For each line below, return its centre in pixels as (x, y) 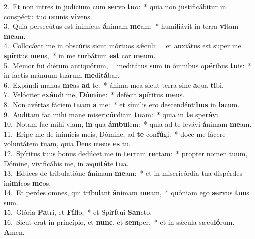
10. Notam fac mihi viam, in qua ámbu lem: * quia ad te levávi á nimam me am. (128, 124)
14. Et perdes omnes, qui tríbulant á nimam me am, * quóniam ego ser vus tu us (127, 193)
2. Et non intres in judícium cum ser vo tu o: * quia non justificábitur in (115, 6)
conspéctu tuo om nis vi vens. (48, 16)
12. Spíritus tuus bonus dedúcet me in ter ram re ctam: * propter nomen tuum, (126, 153)
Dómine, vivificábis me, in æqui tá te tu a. (66, 163)
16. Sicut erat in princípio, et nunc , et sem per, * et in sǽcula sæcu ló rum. (119, 222)
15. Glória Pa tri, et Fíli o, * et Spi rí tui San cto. (78, 212)
